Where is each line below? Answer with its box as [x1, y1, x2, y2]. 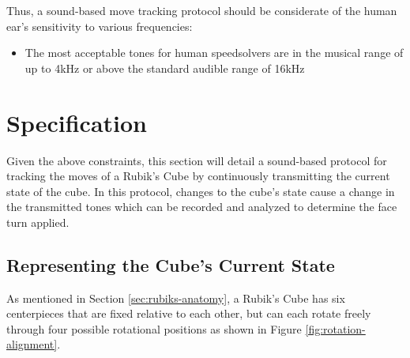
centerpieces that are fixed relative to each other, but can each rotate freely [6, 305, 371, 322]
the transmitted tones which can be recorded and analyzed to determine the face [6, 198, 397, 215]
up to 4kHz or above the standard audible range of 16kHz [24, 59, 305, 76]
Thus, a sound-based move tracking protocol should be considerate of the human [6, 2, 397, 18]
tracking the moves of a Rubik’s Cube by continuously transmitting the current [6, 168, 390, 184]
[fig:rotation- [305, 320, 366, 337]
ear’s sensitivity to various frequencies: [6, 17, 193, 34]
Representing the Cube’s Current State [6, 252, 335, 277]
